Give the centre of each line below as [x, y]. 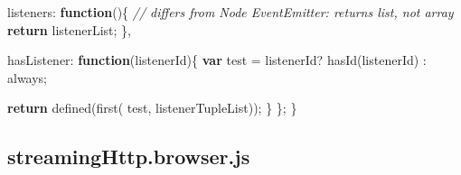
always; [28, 77]
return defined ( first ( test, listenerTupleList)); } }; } [152, 108]
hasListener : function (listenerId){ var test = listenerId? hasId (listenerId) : [217, 60]
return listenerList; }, [70, 29]
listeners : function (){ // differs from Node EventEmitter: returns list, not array [230, 12]
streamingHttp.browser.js [129, 157]
